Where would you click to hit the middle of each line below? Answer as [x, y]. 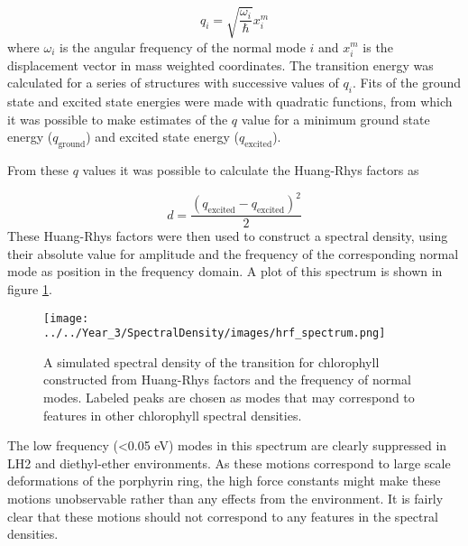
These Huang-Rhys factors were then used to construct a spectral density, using [228, 236]
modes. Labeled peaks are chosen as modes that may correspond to [229, 398]
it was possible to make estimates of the [118, 119]
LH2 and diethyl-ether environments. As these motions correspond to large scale [229, 463]
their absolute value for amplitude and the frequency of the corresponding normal [233, 253]
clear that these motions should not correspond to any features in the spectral [223, 516]
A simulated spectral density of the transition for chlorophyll [211, 361]
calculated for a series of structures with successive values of [173, 83]
